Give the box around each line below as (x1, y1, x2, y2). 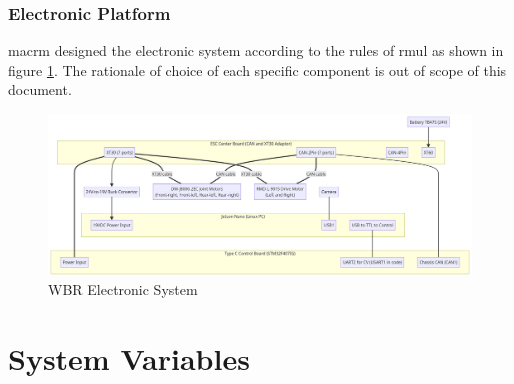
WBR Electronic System (48, 279, 198, 300)
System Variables (8, 338, 250, 379)
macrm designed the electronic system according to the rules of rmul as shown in (8, 40, 504, 61)
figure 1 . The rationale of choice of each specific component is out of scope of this (8, 59, 507, 80)
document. (8, 79, 72, 100)
